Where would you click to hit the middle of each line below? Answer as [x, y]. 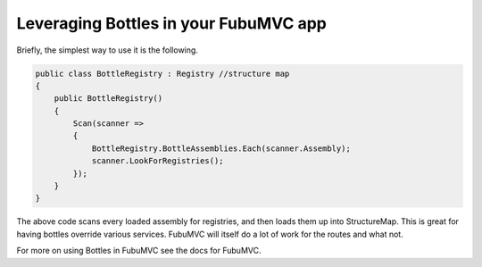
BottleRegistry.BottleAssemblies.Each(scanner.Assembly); [221, 148]
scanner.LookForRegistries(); [158, 161]
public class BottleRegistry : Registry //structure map [162, 73]
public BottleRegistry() [108, 99]
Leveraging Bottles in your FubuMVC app [172, 23]
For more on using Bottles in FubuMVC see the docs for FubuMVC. [139, 251]
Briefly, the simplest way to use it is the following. [107, 50]
